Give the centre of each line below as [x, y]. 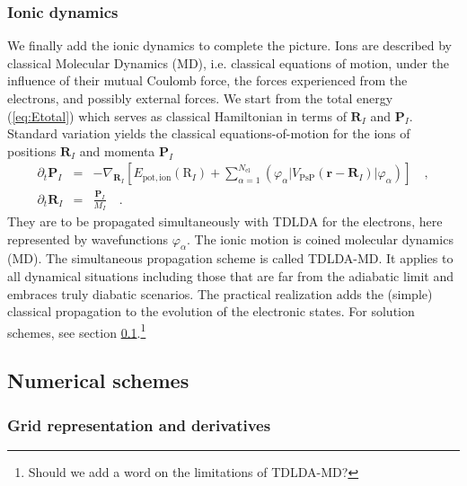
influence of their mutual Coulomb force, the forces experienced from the [207, 80]
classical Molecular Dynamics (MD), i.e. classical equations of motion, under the [229, 62]
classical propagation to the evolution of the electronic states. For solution [211, 311]
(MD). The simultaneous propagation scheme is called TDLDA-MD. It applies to [230, 258]
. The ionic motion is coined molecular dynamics [320, 239]
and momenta [117, 150]
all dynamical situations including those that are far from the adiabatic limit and [231, 275]
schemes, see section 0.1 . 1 [77, 331]
